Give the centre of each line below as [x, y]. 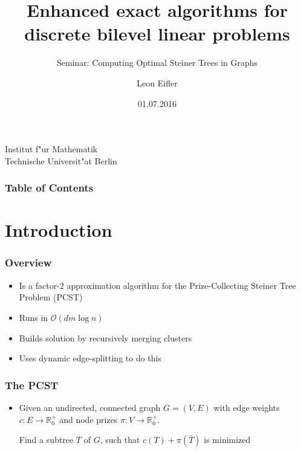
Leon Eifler [157, 82]
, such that [120, 440]
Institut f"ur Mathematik [51, 149]
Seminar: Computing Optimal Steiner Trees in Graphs [157, 63]
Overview [28, 263]
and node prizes [89, 419]
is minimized [227, 440]
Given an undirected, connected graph [90, 407]
